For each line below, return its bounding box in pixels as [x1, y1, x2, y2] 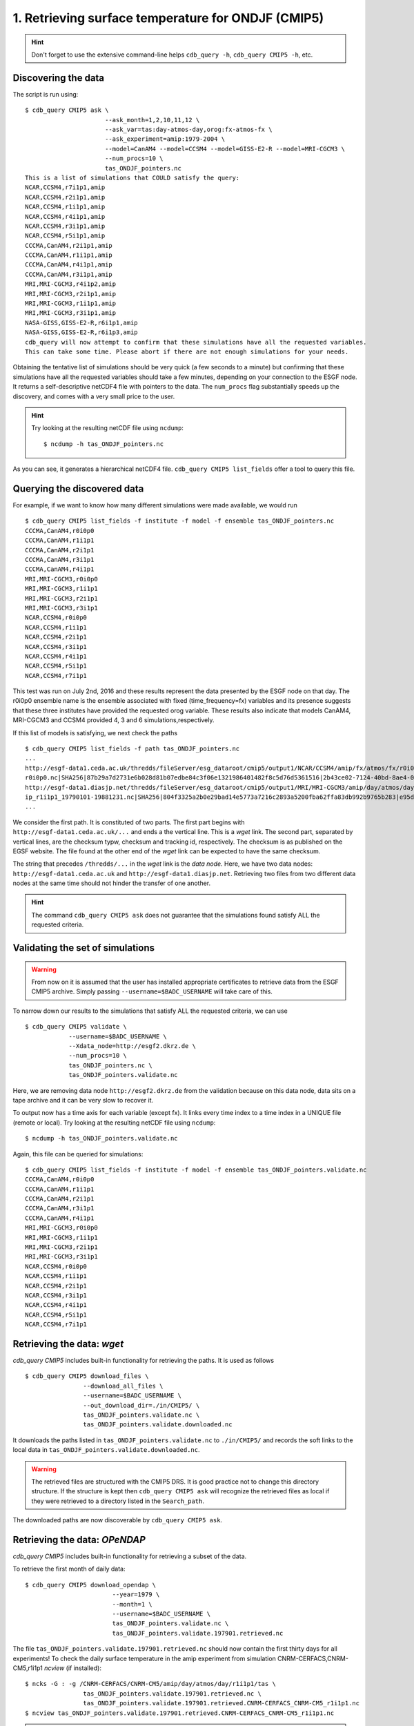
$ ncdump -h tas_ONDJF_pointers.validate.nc [25, 1134, 179, 1143]
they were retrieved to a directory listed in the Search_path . [31, 1497, 205, 1505]
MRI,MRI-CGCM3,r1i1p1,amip [25, 300, 117, 307]
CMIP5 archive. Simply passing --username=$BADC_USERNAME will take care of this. [31, 987, 273, 996]
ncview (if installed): [43, 1664, 101, 1672]
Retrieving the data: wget [12, 1338, 124, 1350]
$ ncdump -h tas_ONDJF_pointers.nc [43, 440, 164, 448]
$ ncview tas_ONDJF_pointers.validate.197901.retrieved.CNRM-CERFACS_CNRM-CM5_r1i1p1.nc [25, 1709, 335, 1717]
